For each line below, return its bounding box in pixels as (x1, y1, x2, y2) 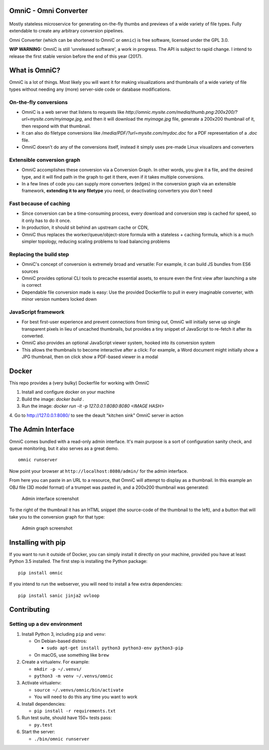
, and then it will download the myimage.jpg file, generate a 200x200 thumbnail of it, (81, 116, 255, 122)
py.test (34, 722, 53, 728)
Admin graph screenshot (21, 525, 73, 531)
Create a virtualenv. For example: (21, 659, 90, 665)
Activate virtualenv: (21, 680, 62, 686)
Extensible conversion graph (9, 156, 81, 163)
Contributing (9, 605, 50, 614)
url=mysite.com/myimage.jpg (21, 116, 82, 122)
